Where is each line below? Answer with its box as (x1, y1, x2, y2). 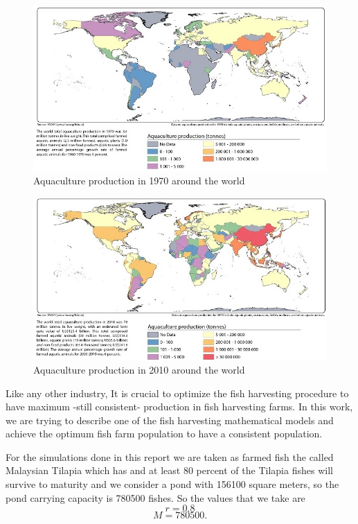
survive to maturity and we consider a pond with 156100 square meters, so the (6, 477, 339, 491)
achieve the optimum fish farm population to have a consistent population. (6, 426, 323, 441)
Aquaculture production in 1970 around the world (33, 173, 245, 188)
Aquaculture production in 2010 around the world (33, 362, 245, 376)
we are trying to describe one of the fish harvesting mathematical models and (6, 412, 334, 427)
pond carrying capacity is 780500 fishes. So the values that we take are (6, 490, 305, 505)
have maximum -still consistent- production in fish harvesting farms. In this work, (6, 399, 353, 414)
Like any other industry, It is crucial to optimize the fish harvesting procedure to (6, 385, 349, 400)
